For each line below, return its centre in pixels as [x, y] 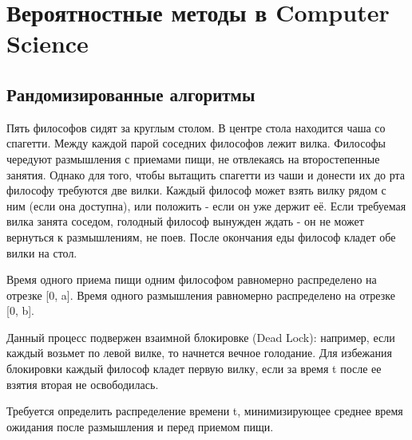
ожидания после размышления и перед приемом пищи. [140, 426]
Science [48, 43]
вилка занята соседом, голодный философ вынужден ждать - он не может [185, 221]
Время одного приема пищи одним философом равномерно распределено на [192, 279]
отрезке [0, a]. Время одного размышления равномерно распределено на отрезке [201, 295]
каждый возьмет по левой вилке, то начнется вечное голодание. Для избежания [199, 353]
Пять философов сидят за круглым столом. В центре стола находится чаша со [196, 127]
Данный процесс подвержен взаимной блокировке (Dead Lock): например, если [201, 337]
